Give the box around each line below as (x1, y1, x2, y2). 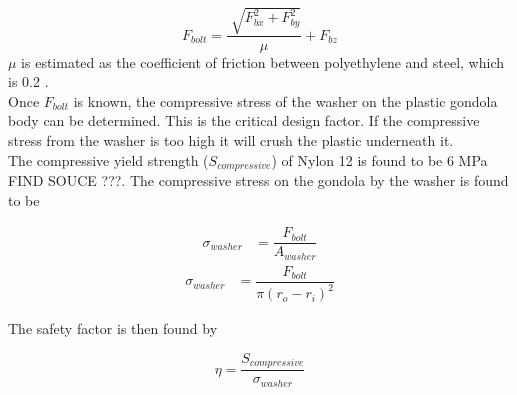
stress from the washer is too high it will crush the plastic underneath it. (8, 129, 454, 150)
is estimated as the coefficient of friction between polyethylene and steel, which (21, 51, 505, 72)
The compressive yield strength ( (8, 149, 209, 170)
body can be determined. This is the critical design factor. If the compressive (8, 110, 480, 131)
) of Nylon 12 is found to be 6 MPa (271, 149, 488, 170)
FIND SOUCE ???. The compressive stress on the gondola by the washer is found (8, 170, 509, 190)
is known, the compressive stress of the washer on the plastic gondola (73, 90, 498, 111)
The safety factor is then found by (8, 318, 218, 339)
